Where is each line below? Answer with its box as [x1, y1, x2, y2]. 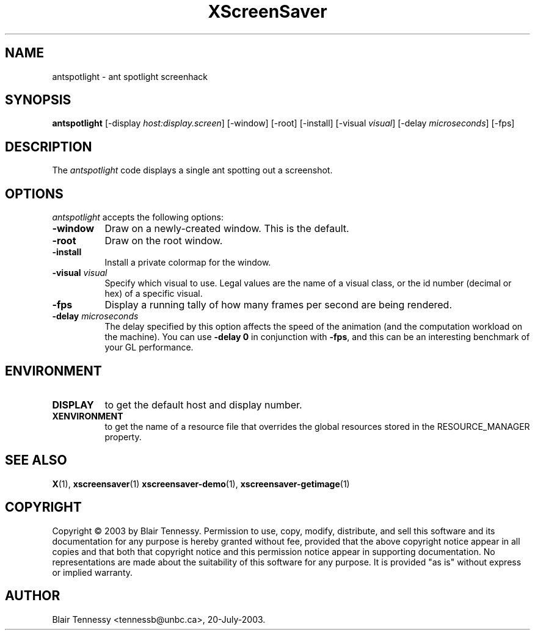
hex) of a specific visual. [104, 288, 203, 299]
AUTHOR [5, 588, 60, 604]
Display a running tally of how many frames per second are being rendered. [104, 299, 453, 311]
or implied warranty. [52, 567, 133, 578]
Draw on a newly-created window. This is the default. [104, 222, 349, 235]
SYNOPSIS [5, 92, 71, 108]
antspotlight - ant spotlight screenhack [52, 71, 208, 82]
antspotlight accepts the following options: [52, 212, 224, 223]
